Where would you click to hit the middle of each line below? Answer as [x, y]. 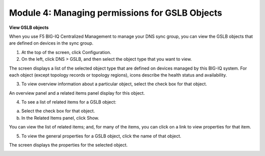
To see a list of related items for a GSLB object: [69, 102]
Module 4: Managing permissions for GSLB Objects [116, 13]
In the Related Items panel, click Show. [60, 118]
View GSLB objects [29, 27]
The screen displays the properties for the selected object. [68, 145]
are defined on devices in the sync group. [51, 43]
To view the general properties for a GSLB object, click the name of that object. [101, 136]
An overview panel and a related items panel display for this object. [77, 93]
